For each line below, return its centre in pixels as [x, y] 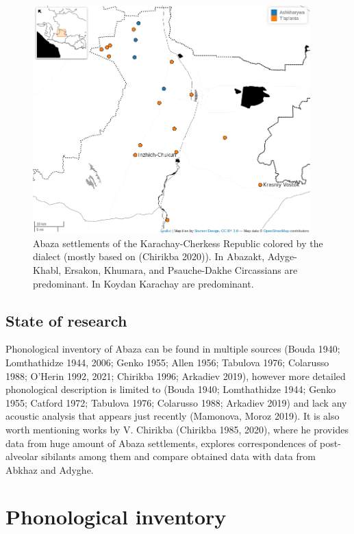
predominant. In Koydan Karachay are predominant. [143, 283]
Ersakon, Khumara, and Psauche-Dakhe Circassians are [181, 269]
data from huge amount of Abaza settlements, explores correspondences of [161, 443]
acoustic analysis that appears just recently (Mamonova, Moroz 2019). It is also [173, 416]
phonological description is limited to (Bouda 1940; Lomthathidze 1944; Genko [171, 389]
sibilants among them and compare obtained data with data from [178, 456]
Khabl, [47, 269]
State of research [66, 320]
